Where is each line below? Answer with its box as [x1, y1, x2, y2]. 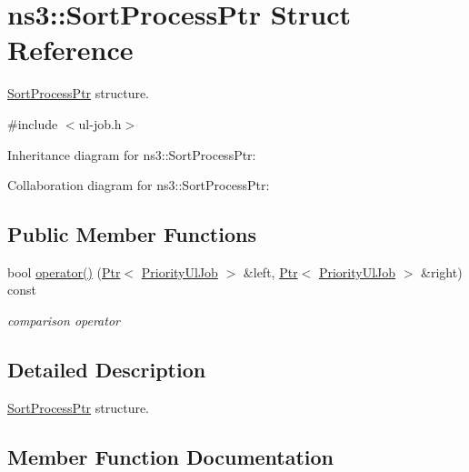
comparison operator [7, 311, 120, 330]
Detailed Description [7, 356, 206, 384]
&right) [421, 262, 463, 281]
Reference [7, 31, 134, 68]
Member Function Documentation [7, 442, 334, 470]
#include [7, 114, 58, 133]
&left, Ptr [243, 262, 298, 281]
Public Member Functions [7, 220, 256, 248]
